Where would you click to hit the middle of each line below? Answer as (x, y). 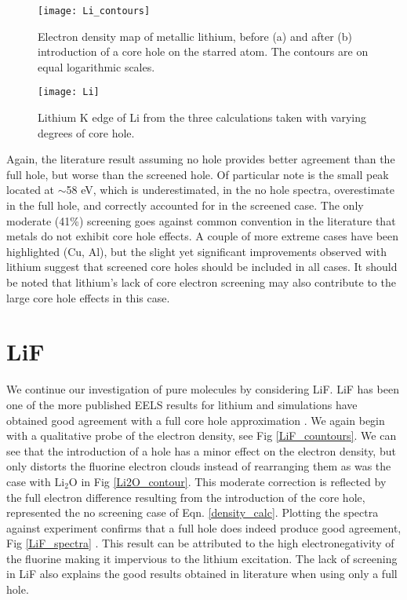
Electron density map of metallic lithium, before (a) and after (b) (195, 36)
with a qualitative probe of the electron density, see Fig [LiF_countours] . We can (202, 435)
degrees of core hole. (86, 132)
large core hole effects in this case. (88, 297)
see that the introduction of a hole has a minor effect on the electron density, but (201, 450)
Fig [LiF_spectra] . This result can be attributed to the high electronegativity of (200, 543)
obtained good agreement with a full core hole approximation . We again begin (196, 420)
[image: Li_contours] (94, 11)
